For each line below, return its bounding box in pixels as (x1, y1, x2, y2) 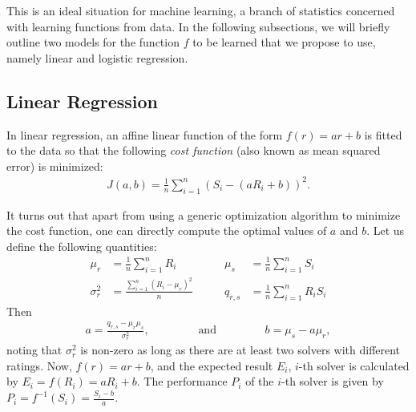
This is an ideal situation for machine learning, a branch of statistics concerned (6, 2, 395, 18)
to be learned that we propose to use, (192, 34, 376, 50)
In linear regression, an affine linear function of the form (6, 126, 283, 143)
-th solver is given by (281, 373, 384, 390)
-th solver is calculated (298, 357, 410, 374)
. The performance (136, 373, 228, 390)
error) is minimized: (6, 157, 103, 174)
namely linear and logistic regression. (6, 49, 188, 66)
